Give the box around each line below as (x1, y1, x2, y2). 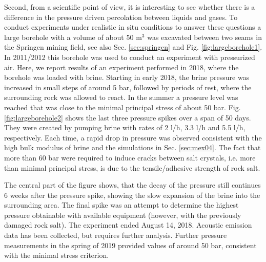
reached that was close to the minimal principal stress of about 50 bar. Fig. (4, 102, 241, 112)
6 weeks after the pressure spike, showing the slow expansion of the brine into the (4, 189, 260, 200)
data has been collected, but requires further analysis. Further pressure (4, 230, 227, 240)
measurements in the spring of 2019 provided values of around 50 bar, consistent (4, 239, 257, 250)
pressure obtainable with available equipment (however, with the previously (4, 209, 241, 220)
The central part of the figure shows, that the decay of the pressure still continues (4, 179, 261, 190)
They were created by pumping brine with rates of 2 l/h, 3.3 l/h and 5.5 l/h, (4, 122, 245, 133)
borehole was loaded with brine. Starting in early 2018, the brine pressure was (4, 72, 250, 83)
